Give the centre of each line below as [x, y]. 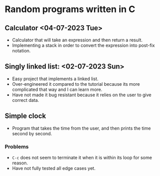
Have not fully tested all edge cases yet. [54, 168]
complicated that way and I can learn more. [57, 89]
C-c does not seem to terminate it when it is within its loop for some [82, 157]
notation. [21, 51]
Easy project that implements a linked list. [55, 79]
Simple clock [25, 116]
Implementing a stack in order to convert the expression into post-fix [83, 45]
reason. [20, 163]
